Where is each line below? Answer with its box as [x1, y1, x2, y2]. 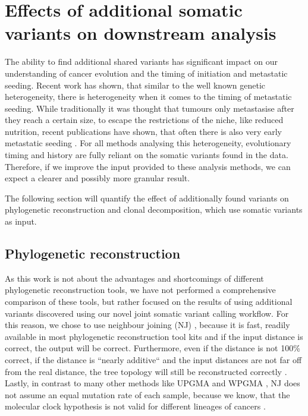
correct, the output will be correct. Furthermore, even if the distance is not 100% [5, 342, 300, 354]
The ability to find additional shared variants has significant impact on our [5, 55, 278, 68]
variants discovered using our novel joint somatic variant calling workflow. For [5, 307, 289, 319]
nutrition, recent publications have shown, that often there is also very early [5, 125, 282, 137]
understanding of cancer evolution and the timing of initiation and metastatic [5, 67, 288, 79]
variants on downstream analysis [5, 21, 276, 45]
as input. [5, 215, 37, 228]
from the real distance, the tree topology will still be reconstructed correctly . [5, 365, 287, 377]
